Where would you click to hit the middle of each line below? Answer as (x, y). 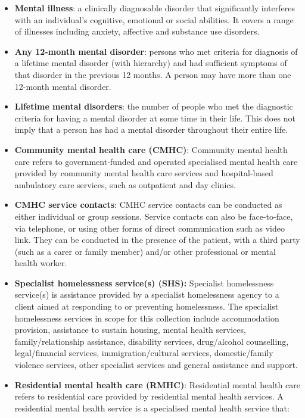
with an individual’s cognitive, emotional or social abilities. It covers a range (154, 19)
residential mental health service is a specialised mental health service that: (152, 408)
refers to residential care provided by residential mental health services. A (149, 396)
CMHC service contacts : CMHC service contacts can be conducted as (148, 205)
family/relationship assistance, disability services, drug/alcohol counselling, (152, 341)
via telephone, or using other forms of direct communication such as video (150, 228)
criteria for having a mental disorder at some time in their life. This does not (155, 118)
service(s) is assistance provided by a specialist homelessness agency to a (147, 294)
